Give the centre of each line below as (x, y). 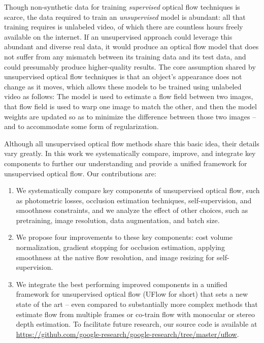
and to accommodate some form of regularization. (81, 126)
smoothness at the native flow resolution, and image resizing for (115, 257)
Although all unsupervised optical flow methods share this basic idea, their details (132, 143)
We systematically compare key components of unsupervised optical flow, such (138, 190)
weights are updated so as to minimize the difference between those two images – (130, 116)
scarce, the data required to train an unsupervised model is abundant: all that (125, 17)
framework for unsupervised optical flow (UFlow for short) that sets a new (132, 294)
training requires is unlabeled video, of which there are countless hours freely (124, 27)
